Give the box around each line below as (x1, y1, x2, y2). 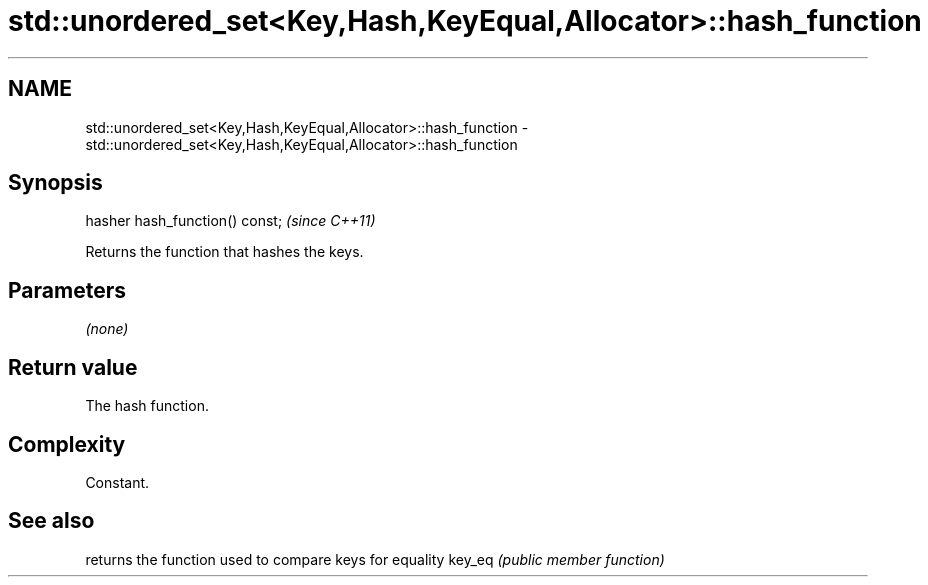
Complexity (8, 431, 126, 457)
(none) (85, 320, 129, 338)
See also (8, 508, 95, 534)
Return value (8, 354, 138, 380)
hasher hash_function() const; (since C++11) (85, 212, 376, 230)
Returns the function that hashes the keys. (85, 243, 364, 261)
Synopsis (8, 170, 103, 196)
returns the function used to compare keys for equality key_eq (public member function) (85, 550, 665, 568)
